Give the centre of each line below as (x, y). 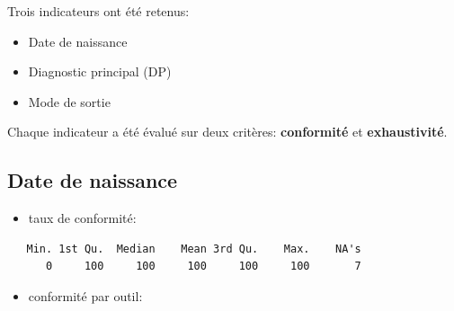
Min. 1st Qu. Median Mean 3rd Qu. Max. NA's (194, 249)
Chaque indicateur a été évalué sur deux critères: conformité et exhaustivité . (227, 132)
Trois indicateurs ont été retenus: (98, 11)
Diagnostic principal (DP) (100, 71)
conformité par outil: (85, 295)
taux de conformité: (82, 218)
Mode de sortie (69, 101)
